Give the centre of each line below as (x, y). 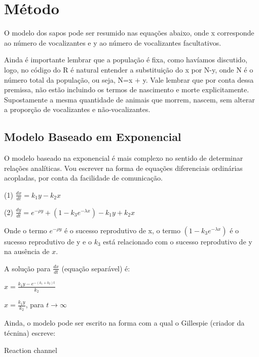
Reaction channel (31, 350)
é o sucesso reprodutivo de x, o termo (122, 230)
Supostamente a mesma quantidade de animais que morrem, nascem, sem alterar (129, 99)
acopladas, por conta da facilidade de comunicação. (83, 178)
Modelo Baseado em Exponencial (93, 137)
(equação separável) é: (96, 268)
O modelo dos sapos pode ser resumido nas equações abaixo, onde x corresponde (129, 33)
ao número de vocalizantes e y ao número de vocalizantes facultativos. (113, 42)
